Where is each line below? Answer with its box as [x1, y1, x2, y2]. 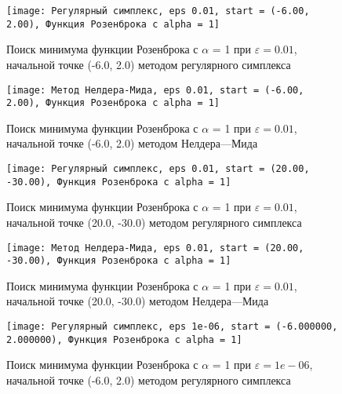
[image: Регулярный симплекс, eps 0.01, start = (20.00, [6, 163, 310, 174]
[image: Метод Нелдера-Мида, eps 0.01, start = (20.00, [6, 242, 304, 254]
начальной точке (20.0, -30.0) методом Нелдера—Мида [6, 293, 269, 309]
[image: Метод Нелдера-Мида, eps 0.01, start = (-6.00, [6, 84, 304, 96]
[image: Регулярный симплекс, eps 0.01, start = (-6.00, [6, 5, 310, 16]
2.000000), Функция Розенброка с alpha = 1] [6, 334, 242, 345]
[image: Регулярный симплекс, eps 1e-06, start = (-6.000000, [6, 321, 338, 332]
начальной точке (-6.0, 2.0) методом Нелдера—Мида [6, 135, 258, 151]
